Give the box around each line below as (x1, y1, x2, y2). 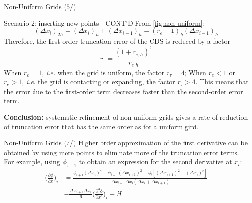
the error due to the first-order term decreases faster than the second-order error (4, 86, 243, 96)
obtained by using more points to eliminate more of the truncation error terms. (4, 147, 239, 157)
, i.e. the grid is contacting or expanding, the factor (22, 77, 175, 87)
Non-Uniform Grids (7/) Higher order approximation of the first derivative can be (4, 138, 248, 148)
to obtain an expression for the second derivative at (79, 156, 232, 167)
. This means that (195, 77, 249, 87)
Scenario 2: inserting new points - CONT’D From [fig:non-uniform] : (4, 17, 204, 28)
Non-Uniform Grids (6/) (4, 1, 76, 11)
